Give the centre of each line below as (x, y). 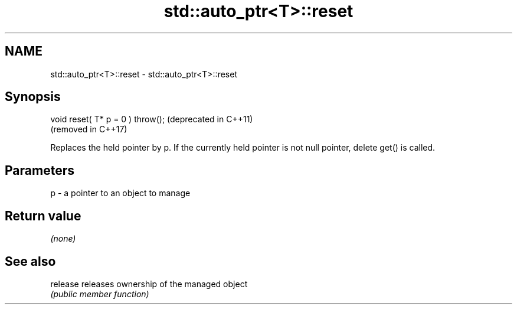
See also (30, 261)
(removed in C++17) (89, 129)
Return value (43, 216)
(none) (63, 239)
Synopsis (33, 97)
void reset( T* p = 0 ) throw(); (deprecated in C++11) (152, 119)
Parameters (40, 170)
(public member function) (100, 294)
